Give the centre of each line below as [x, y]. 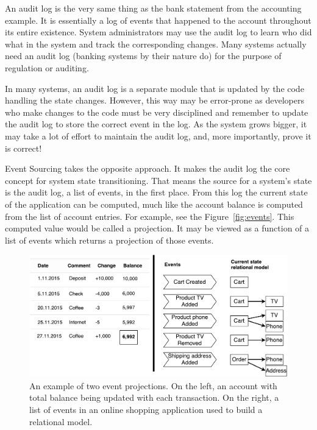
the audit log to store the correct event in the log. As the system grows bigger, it [156, 124]
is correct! [23, 148]
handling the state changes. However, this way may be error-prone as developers [155, 100]
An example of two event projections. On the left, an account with [153, 385]
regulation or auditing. [47, 67]
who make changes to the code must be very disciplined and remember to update [157, 112]
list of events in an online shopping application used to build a [146, 410]
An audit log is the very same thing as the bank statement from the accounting [153, 8]
